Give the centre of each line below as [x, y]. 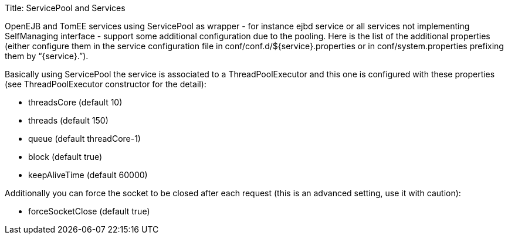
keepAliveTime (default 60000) [88, 175]
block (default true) [65, 157]
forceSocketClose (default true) [89, 211]
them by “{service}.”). [47, 56]
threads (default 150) [68, 120]
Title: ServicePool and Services [65, 8]
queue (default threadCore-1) [84, 139]
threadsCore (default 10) [75, 102]
